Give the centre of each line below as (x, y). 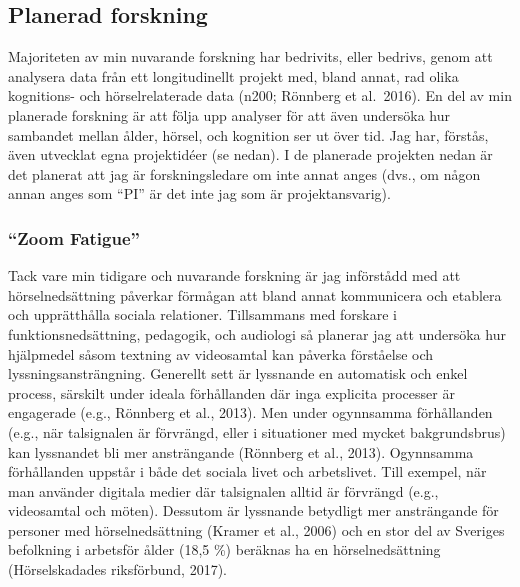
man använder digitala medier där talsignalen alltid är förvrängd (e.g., (223, 490)
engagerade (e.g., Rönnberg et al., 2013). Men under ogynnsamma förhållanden (250, 412)
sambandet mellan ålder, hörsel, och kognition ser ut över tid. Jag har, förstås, (248, 134)
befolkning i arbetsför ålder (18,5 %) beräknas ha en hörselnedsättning (224, 549)
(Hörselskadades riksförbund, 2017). (118, 569)
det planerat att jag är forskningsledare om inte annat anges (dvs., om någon (244, 173)
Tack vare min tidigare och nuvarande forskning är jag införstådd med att (234, 275)
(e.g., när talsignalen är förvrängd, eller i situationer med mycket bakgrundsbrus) (257, 431)
